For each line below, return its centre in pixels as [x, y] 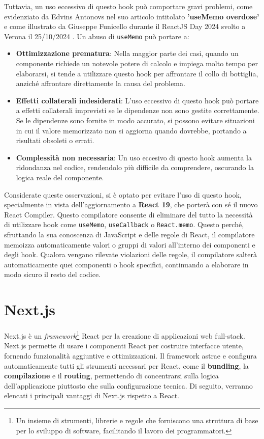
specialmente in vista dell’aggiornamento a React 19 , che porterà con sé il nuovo [131, 204]
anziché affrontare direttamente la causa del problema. [101, 83]
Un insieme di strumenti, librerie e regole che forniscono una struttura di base [137, 420]
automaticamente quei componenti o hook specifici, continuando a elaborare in [126, 264]
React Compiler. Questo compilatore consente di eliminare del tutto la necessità [128, 214]
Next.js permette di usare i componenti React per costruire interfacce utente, [124, 346]
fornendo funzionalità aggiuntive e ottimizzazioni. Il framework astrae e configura [130, 355]
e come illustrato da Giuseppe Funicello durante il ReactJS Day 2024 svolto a [125, 26]
